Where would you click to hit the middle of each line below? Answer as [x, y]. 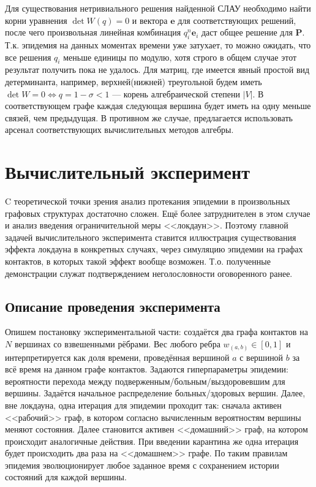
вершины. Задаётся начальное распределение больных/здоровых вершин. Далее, [155, 393]
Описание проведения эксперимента [113, 306]
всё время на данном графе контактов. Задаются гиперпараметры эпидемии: [147, 369]
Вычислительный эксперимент [127, 172]
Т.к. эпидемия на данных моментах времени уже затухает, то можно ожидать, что [158, 44]
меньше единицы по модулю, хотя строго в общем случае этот [180, 57]
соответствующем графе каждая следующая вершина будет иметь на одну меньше [158, 106]
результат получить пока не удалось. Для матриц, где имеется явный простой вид [157, 70]
